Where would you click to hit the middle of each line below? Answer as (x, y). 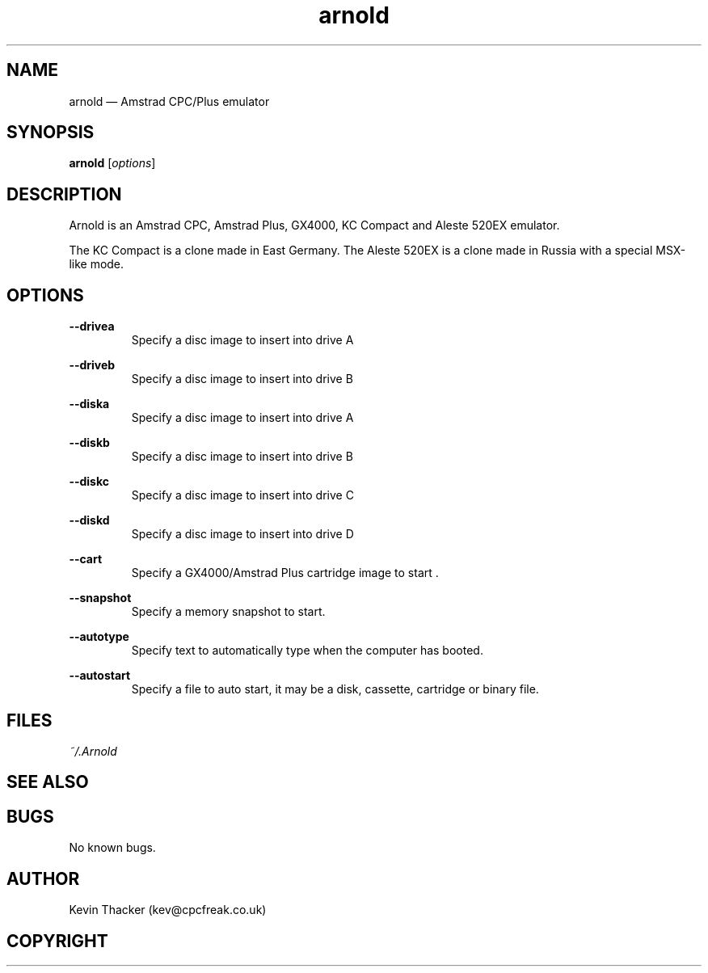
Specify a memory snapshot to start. (228, 612)
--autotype (99, 637)
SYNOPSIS (51, 133)
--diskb (89, 443)
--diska (89, 404)
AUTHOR (43, 878)
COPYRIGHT (57, 941)
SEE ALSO (48, 782)
